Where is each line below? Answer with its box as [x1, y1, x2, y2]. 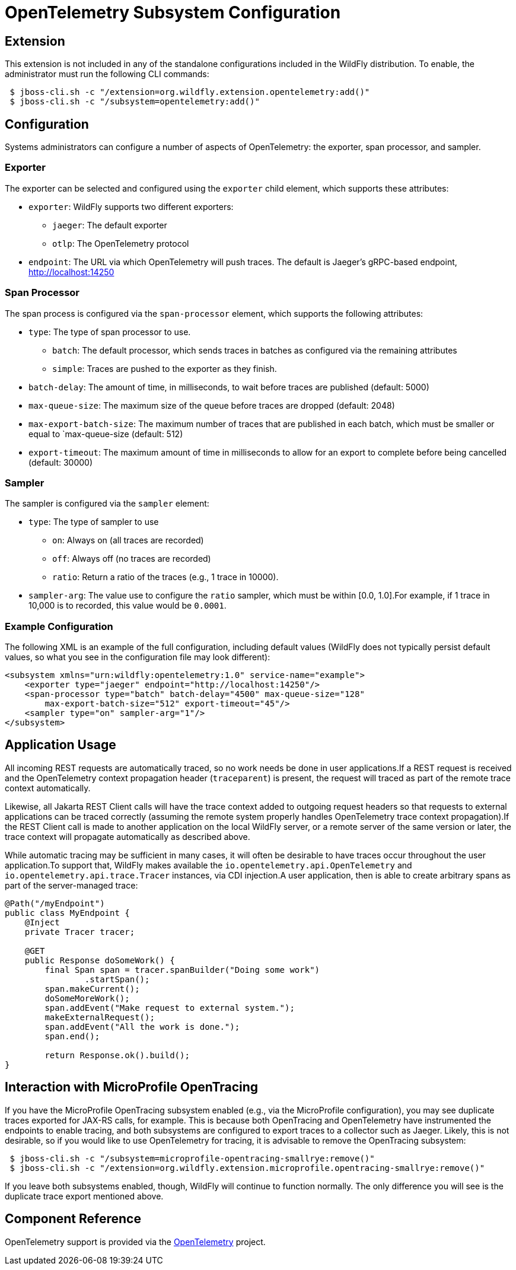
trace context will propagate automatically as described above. [5, 831, 250, 842]
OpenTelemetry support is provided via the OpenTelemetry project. [5, 1236, 266, 1247]
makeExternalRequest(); [44, 1012, 155, 1022]
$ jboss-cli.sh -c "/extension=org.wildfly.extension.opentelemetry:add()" [9, 87, 370, 97]
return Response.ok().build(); [44, 1050, 190, 1060]
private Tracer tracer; [24, 927, 135, 937]
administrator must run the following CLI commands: [5, 69, 209, 79]
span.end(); [44, 1031, 100, 1041]
